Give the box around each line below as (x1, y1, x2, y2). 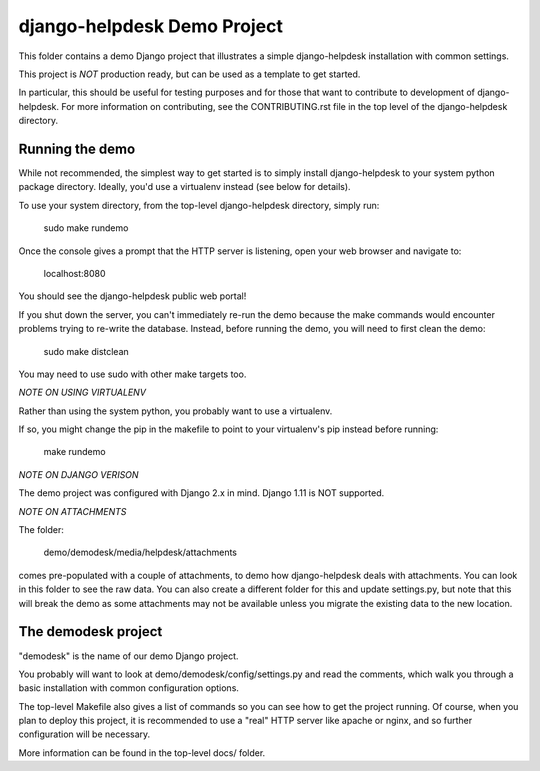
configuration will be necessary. (18, 728, 151, 740)
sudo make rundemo (43, 222, 129, 234)
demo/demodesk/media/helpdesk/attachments (43, 546, 237, 559)
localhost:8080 (43, 267, 106, 279)
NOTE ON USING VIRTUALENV (18, 386, 147, 399)
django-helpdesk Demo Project (18, 15, 284, 37)
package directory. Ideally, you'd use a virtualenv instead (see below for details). (18, 181, 351, 193)
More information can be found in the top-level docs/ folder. (18, 746, 266, 759)
